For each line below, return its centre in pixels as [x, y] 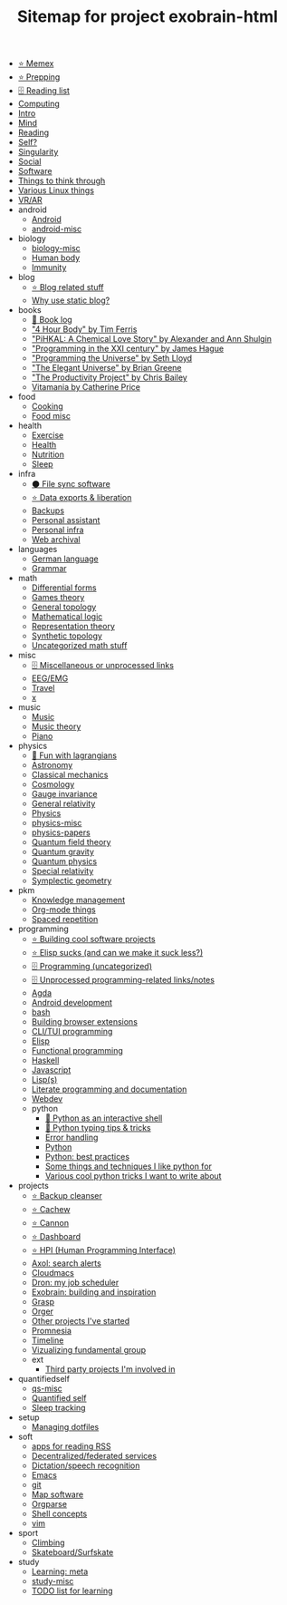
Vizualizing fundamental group [89, 1350]
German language [65, 559]
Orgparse [49, 1504]
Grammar [49, 569]
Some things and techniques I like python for [129, 1166]
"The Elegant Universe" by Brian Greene [107, 368]
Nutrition [48, 454]
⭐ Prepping [39, 77]
